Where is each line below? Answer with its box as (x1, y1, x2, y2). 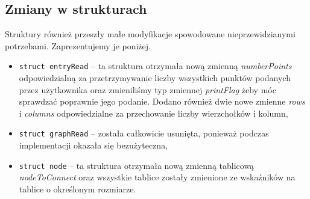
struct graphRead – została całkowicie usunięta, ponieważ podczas (19, 127, 269, 139)
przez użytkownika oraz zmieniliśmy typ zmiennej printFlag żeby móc (19, 83, 276, 96)
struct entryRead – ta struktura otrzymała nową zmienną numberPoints (19, 60, 292, 72)
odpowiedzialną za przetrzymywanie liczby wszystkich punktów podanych (19, 72, 291, 84)
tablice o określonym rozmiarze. (19, 182, 136, 195)
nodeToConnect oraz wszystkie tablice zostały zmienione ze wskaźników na (19, 171, 296, 183)
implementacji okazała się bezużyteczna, (19, 139, 168, 152)
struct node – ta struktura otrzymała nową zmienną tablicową (19, 159, 255, 171)
